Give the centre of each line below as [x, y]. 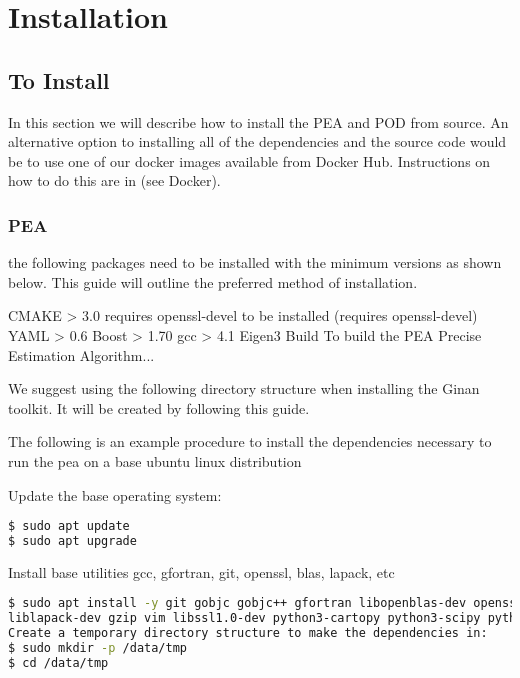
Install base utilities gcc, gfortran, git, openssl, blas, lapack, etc [201, 571]
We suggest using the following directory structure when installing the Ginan [244, 388]
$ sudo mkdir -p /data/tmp [97, 648]
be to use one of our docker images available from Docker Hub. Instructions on [249, 160]
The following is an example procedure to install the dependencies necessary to [250, 441]
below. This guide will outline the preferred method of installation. [213, 281]
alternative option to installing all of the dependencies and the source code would [257, 141]
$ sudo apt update [69, 526]
